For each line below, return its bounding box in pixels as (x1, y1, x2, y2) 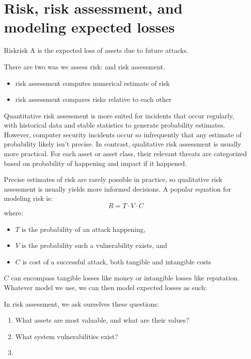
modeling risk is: (4, 193, 53, 203)
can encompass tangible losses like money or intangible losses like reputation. (11, 273, 239, 283)
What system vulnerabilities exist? (15, 331, 118, 341)
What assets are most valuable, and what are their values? (15, 315, 189, 325)
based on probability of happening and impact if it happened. (4, 158, 187, 168)
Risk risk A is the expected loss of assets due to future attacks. (4, 45, 188, 55)
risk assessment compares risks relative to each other (15, 94, 172, 104)
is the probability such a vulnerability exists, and (21, 240, 167, 250)
